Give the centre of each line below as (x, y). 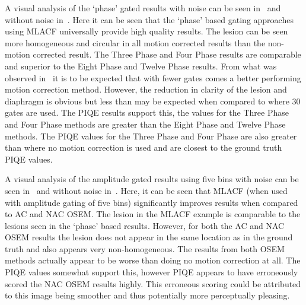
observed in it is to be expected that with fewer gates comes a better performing (153, 77)
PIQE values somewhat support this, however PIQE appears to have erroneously (152, 272)
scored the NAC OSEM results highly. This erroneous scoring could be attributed (153, 283)
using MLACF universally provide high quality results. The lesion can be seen (146, 31)
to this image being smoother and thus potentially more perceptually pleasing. (147, 295)
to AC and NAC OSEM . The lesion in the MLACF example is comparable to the (153, 214)
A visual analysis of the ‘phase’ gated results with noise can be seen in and (143, 8)
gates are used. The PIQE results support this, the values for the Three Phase (147, 112)
